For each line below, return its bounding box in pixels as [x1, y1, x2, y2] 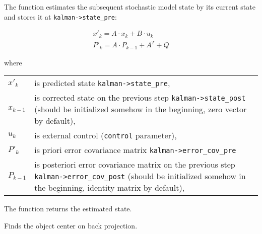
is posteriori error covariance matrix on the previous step [34, 159, 235, 171]
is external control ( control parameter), [34, 129, 177, 141]
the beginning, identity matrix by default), [34, 182, 185, 194]
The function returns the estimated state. [4, 203, 132, 214]
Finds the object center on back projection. [4, 220, 138, 230]
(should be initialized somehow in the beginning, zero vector [34, 103, 247, 115]
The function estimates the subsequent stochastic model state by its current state [4, 2, 255, 12]
